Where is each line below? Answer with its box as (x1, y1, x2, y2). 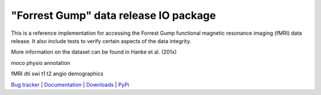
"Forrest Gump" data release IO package (11, 9, 216, 22)
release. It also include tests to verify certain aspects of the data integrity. (11, 37, 191, 44)
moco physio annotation (11, 59, 71, 66)
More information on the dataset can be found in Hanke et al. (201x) (11, 48, 177, 55)
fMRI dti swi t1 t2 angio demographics (11, 70, 103, 77)
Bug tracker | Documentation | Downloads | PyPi (11, 81, 130, 88)
